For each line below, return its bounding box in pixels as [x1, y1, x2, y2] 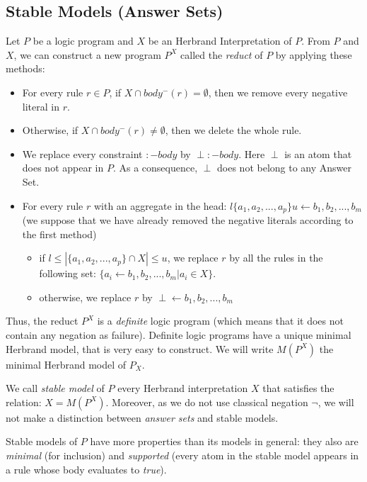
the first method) [22, 226, 97, 241]
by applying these [275, 47, 352, 62]
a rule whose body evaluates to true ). [6, 461, 167, 476]
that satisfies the [262, 381, 334, 396]
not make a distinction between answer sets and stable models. [6, 410, 279, 425]
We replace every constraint [22, 146, 143, 161]
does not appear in [22, 160, 104, 175]
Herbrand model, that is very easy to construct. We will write [6, 341, 274, 356]
